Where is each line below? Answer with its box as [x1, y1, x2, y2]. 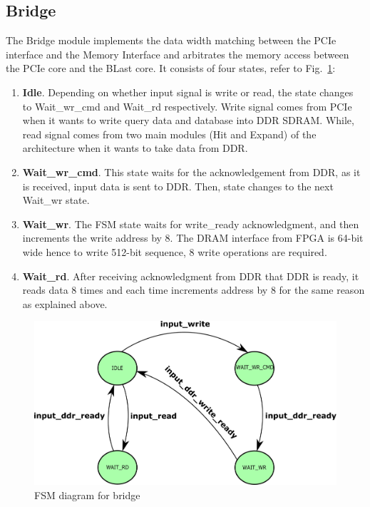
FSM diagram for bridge [34, 487, 140, 502]
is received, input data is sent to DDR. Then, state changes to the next [22, 178, 334, 193]
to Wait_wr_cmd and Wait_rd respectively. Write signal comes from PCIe [22, 98, 352, 113]
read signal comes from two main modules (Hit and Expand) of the [22, 126, 317, 141]
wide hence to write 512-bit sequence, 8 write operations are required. [22, 244, 327, 259]
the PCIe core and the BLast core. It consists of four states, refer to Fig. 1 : [6, 61, 336, 76]
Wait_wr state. [22, 193, 90, 208]
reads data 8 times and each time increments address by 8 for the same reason [22, 282, 365, 297]
